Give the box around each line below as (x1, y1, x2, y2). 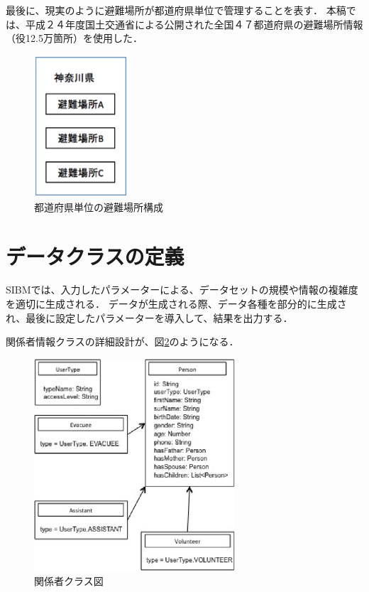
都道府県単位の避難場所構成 (34, 199, 163, 214)
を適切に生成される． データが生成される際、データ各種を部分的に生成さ (6, 296, 347, 311)
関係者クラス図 (34, 573, 104, 588)
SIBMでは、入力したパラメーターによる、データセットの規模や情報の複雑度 (6, 282, 358, 297)
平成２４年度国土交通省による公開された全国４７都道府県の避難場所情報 (25, 16, 363, 31)
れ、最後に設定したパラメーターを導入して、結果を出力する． (6, 310, 293, 325)
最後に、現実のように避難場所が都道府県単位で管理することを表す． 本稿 (6, 3, 346, 17)
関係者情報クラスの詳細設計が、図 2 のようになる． (6, 334, 239, 349)
